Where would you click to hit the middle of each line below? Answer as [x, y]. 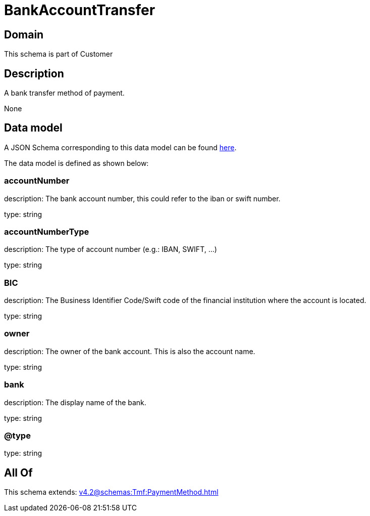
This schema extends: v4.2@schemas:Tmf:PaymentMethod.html [111, 492]
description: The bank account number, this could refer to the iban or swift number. [142, 198]
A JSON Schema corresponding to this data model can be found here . [120, 147]
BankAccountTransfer [80, 10]
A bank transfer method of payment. [64, 93]
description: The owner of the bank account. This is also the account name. [130, 351]
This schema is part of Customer [59, 54]
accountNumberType [47, 231]
